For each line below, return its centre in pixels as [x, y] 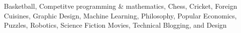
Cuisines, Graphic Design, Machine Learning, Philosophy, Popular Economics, [120, 15]
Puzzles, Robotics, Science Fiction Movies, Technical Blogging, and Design [115, 25]
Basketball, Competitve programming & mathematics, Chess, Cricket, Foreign [120, 6]
